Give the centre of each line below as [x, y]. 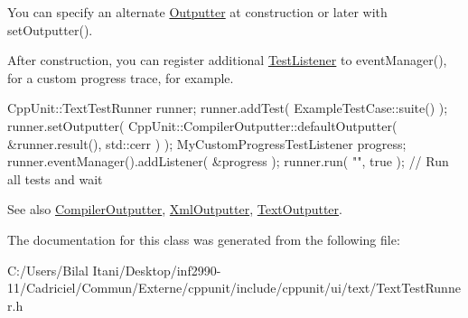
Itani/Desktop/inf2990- [157, 270]
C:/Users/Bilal [48, 270]
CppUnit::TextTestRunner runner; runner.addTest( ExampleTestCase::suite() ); [228, 108]
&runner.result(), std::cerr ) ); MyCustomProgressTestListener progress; [207, 143]
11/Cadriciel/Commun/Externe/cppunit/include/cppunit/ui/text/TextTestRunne [234, 288]
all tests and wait [55, 178]
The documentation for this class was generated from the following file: [204, 239]
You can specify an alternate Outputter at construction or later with [197, 12]
